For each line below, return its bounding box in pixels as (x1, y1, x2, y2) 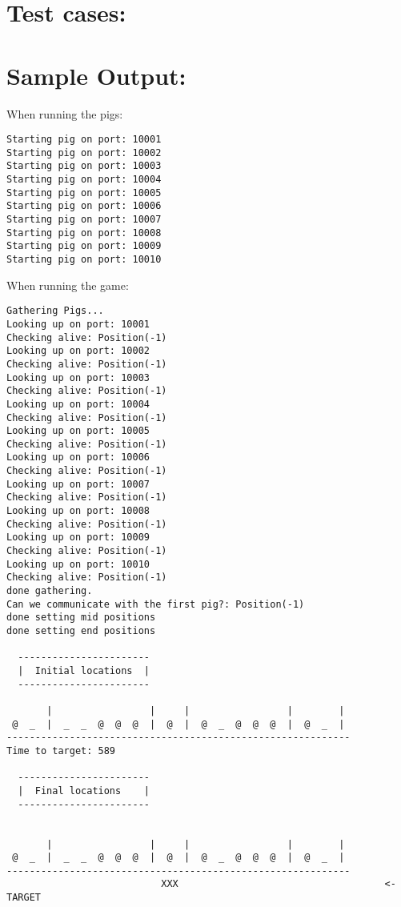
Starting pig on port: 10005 (6, 187, 162, 199)
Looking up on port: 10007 (6, 478, 150, 490)
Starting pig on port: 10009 (6, 240, 162, 252)
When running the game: (6, 276, 129, 293)
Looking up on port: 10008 (6, 505, 150, 517)
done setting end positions (6, 625, 156, 636)
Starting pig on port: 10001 (6, 134, 162, 146)
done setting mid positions (6, 612, 156, 624)
